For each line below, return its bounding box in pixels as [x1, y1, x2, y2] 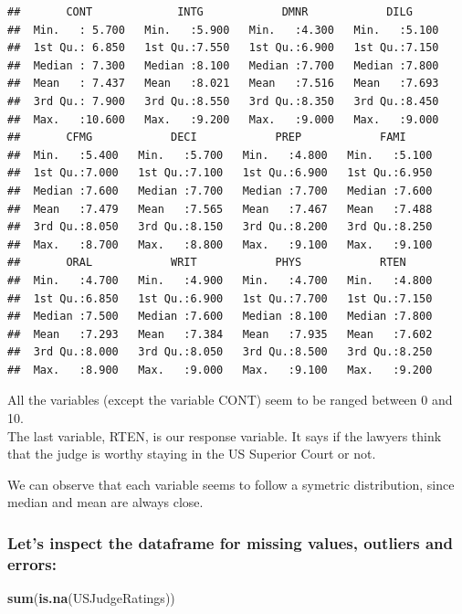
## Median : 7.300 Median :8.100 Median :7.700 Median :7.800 [7, 58, 439, 72]
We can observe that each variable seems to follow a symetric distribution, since [7, 474, 455, 493]
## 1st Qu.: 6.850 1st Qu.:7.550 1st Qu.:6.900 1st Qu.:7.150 [7, 41, 439, 55]
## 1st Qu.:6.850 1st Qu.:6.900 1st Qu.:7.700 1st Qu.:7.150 [7, 291, 433, 305]
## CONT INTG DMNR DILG [7, 5, 413, 18]
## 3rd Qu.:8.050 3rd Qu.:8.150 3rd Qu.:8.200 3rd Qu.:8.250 [7, 220, 433, 234]
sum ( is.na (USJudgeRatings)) [7, 588, 175, 608]
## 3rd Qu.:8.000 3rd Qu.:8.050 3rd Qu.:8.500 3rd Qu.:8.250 [7, 345, 433, 359]
